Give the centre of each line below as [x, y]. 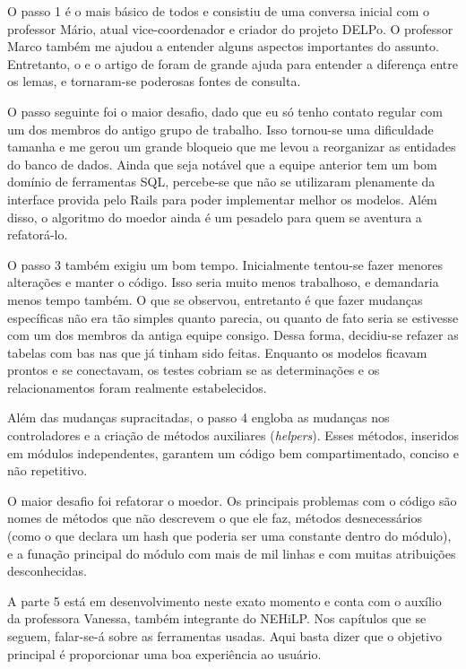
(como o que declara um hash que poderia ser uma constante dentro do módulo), [229, 536]
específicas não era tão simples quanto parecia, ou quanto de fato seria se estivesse [233, 317]
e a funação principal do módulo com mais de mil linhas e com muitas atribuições [232, 553]
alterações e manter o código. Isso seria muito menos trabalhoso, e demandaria [223, 282]
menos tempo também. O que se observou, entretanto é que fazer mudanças [215, 299]
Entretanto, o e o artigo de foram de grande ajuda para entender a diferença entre [233, 63]
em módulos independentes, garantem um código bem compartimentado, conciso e [233, 452]
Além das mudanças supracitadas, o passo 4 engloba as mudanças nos [198, 417]
